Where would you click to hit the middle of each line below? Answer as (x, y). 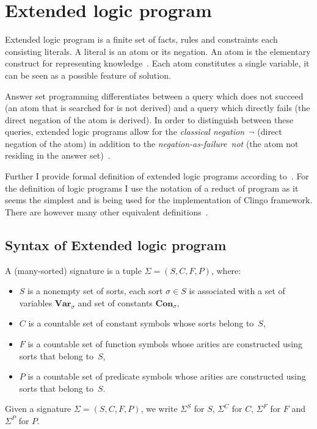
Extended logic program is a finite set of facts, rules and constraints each (141, 39)
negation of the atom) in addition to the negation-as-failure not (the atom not (152, 143)
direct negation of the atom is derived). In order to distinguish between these (149, 119)
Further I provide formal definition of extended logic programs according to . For (157, 176)
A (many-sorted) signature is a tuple (73, 270)
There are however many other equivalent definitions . (107, 211)
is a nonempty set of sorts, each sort (95, 291)
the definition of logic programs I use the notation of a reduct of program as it (152, 188)
